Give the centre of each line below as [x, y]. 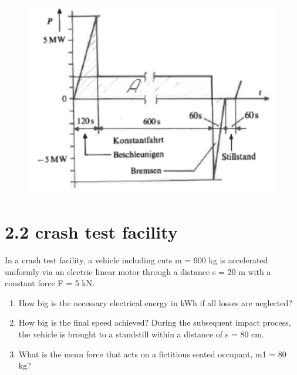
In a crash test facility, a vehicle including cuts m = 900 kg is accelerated [136, 260]
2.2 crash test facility [91, 232]
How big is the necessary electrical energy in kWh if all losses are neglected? [155, 302]
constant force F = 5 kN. [50, 283]
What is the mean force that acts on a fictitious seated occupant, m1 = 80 [152, 354]
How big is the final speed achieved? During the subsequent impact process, [155, 322]
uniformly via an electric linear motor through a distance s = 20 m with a [138, 271]
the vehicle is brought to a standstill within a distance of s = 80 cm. [141, 334]
